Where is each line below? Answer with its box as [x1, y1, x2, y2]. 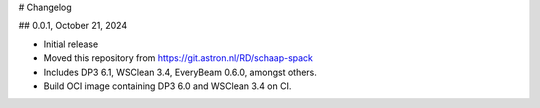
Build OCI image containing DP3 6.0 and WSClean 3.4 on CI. [43, 80, 292, 92]
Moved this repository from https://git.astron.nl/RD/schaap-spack [43, 52, 314, 64]
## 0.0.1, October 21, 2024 [18, 20, 128, 32]
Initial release [43, 38, 99, 50]
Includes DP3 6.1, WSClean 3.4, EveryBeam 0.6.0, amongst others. [43, 66, 317, 78]
